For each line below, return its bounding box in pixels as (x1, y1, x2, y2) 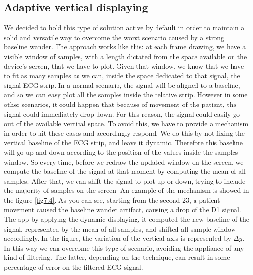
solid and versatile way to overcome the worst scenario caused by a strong (4, 32, 225, 42)
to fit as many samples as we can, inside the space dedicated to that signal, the (4, 70, 240, 81)
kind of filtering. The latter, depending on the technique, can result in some (4, 252, 230, 262)
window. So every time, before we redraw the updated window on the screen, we (4, 156, 244, 167)
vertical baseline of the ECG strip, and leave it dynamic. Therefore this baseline (4, 137, 243, 148)
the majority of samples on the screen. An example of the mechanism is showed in (4, 185, 249, 195)
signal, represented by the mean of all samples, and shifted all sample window (4, 223, 236, 233)
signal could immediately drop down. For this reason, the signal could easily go (4, 108, 240, 119)
